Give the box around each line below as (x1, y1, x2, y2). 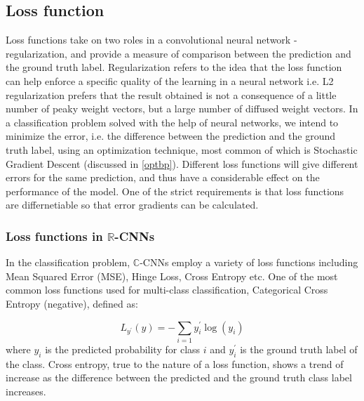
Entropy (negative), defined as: (6, 296, 138, 310)
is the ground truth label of (240, 341, 358, 356)
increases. (6, 383, 46, 398)
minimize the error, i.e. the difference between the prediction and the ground (6, 129, 336, 143)
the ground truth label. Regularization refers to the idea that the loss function (6, 60, 342, 74)
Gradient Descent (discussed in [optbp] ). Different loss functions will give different (6, 156, 358, 171)
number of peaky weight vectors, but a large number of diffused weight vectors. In (6, 101, 358, 116)
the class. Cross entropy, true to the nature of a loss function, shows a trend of (6, 356, 344, 371)
